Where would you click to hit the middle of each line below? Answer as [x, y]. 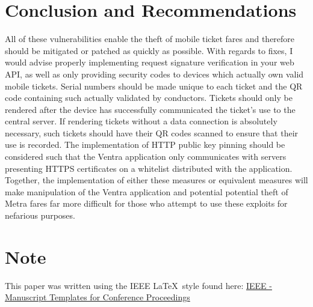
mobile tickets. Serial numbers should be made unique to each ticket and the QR [154, 86]
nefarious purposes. [40, 215]
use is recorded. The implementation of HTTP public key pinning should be [145, 144]
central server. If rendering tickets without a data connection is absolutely [141, 121]
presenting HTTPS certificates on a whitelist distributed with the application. [149, 168]
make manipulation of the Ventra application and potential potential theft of [147, 191]
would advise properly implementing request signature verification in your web [150, 62]
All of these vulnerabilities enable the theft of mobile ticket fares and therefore [150, 39]
